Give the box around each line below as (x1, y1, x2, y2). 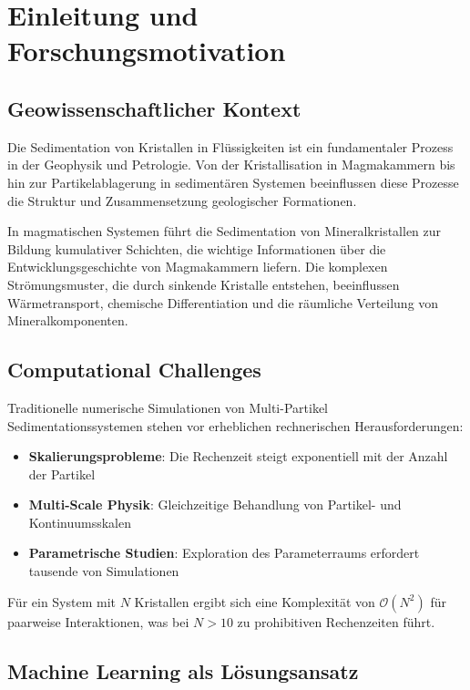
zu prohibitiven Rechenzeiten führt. (237, 612, 435, 631)
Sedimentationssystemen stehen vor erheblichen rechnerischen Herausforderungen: (7, 416, 464, 435)
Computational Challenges (7, 355, 261, 384)
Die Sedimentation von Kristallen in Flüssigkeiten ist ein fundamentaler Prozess (7, 137, 454, 156)
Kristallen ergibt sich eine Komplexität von (134, 592, 375, 611)
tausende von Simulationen (28, 561, 179, 581)
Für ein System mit (7, 592, 117, 611)
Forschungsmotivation (7, 32, 286, 69)
